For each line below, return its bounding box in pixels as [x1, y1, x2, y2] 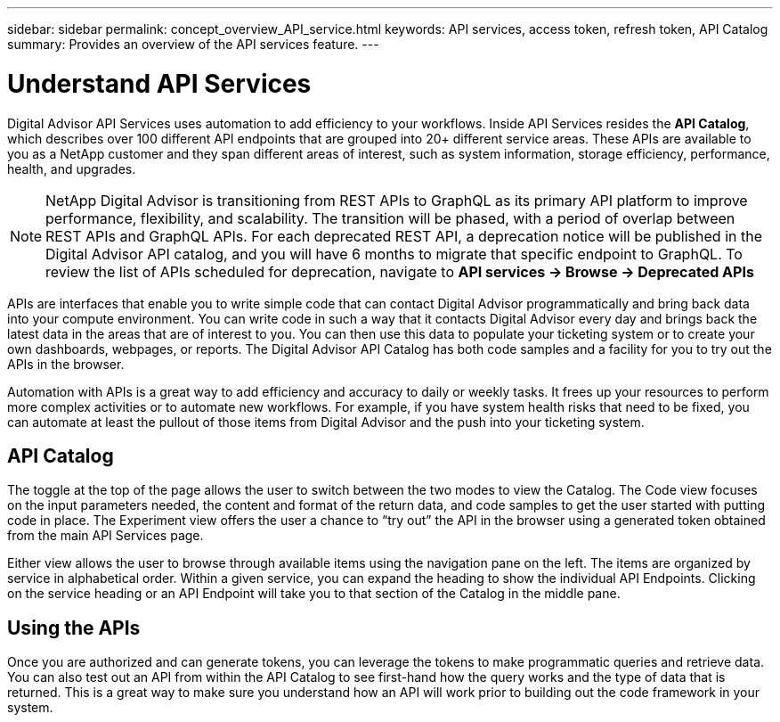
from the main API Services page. [7, 528, 204, 544]
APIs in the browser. [7, 356, 125, 372]
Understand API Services [7, 68, 312, 99]
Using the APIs [7, 616, 141, 639]
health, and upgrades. [7, 160, 136, 176]
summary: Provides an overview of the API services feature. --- [7, 37, 379, 52]
